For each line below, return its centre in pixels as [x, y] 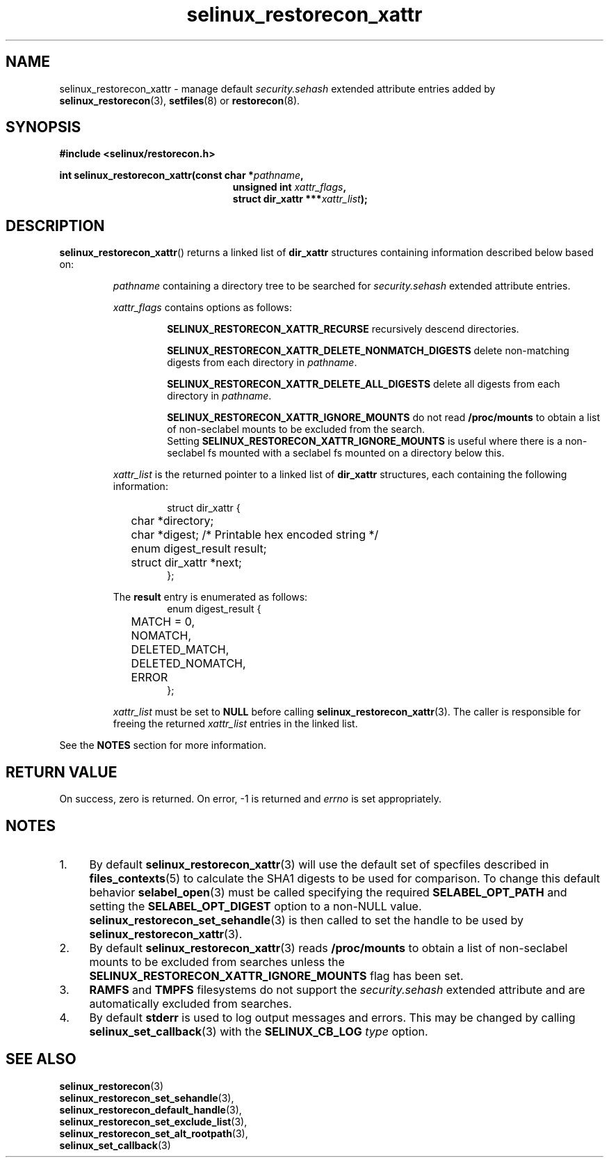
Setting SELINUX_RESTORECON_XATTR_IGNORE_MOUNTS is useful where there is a [365, 441]
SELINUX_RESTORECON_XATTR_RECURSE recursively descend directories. [343, 329]
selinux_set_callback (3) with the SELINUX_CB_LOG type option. [259, 1031]
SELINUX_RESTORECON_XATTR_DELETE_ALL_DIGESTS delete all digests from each [364, 384]
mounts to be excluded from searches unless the [217, 962]
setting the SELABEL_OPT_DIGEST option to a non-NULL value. [255, 906]
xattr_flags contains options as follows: [202, 308]
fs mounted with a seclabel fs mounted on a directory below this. [356, 453]
